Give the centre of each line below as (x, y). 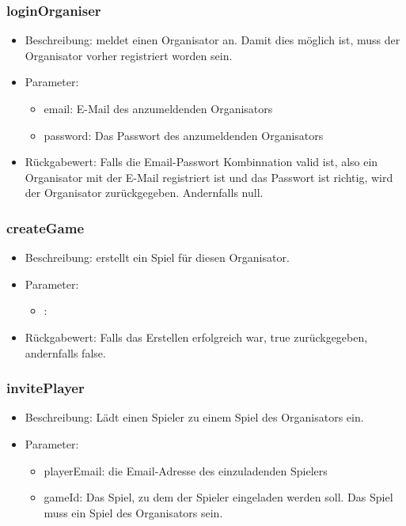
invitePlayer (46, 388)
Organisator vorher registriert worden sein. (129, 55)
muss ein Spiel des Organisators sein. (133, 512)
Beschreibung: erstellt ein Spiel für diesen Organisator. (157, 257)
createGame (46, 227)
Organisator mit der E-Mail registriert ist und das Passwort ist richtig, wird (209, 177)
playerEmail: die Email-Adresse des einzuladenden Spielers (186, 470)
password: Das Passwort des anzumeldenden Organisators (184, 135)
